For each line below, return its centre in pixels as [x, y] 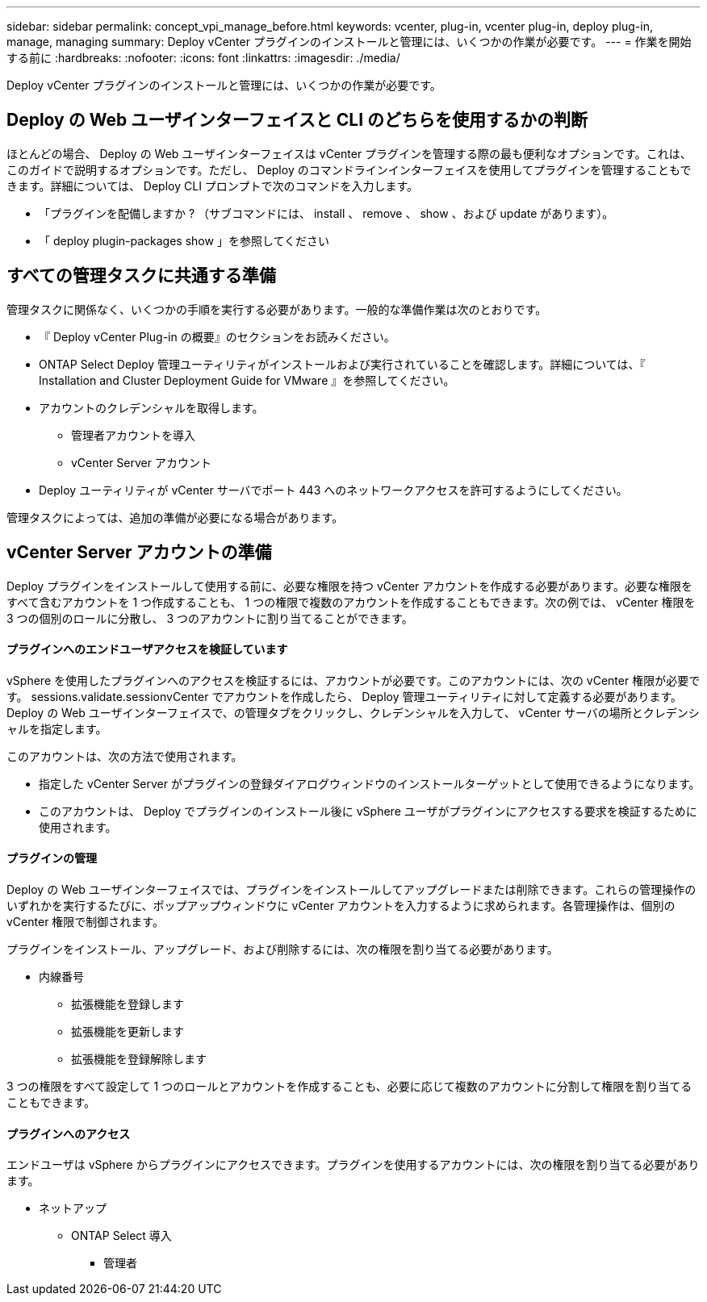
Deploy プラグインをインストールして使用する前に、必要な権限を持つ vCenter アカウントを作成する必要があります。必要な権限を [349, 586]
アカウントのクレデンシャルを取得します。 [151, 407]
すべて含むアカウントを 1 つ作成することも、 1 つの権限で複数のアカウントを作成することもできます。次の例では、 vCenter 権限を [351, 602]
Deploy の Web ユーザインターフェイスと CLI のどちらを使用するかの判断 [297, 120]
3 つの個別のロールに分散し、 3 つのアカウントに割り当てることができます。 [210, 618]
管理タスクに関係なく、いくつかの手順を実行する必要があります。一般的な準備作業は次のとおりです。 [277, 309]
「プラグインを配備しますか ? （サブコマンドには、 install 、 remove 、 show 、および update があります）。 [326, 213]
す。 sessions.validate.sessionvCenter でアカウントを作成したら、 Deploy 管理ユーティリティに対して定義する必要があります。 [344, 696]
